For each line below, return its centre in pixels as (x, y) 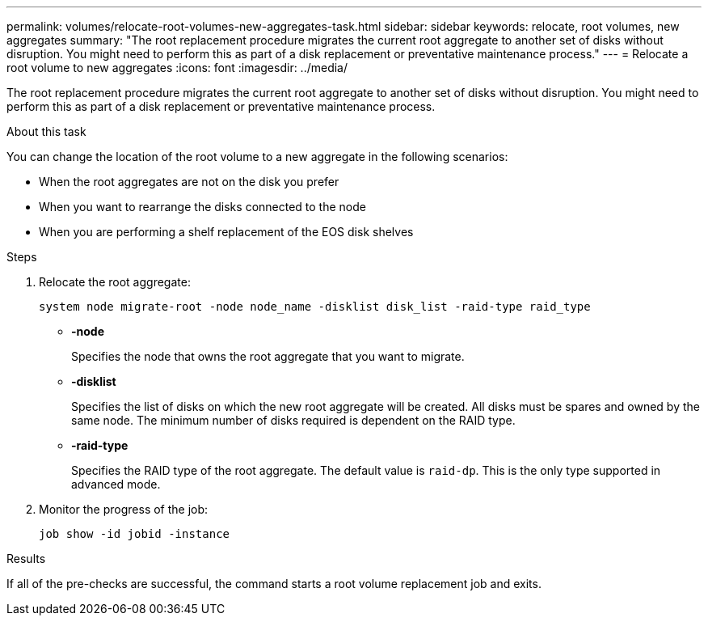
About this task (46, 131)
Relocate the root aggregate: (115, 282)
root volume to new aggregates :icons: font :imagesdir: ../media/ (177, 68)
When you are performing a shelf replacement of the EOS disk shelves (226, 232)
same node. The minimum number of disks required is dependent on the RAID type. (293, 420)
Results (26, 559)
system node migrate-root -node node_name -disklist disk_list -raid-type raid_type (315, 307)
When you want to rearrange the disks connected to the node (202, 207)
